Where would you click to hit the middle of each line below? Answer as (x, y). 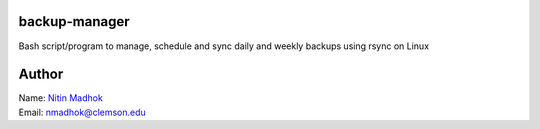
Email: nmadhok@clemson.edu (82, 112)
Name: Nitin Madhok (61, 98)
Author (41, 74)
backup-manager (74, 21)
